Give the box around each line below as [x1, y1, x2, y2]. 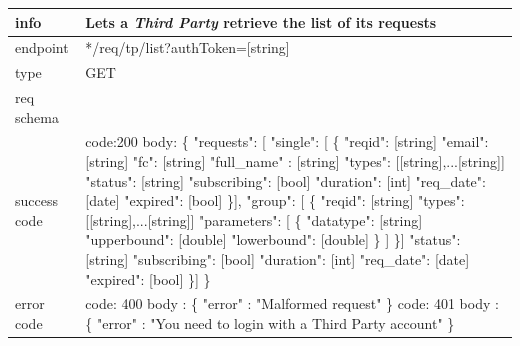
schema [15, 106, 60, 127]
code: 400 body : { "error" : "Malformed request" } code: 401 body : [85, 293, 499, 314]
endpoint [15, 37, 69, 58]
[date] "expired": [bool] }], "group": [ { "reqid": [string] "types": [85, 190, 465, 211]
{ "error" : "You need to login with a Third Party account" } [85, 313, 455, 334]
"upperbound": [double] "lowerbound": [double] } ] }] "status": [85, 229, 461, 250]
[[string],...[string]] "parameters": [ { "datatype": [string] [85, 209, 423, 230]
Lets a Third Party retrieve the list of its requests [85, 11, 437, 32]
